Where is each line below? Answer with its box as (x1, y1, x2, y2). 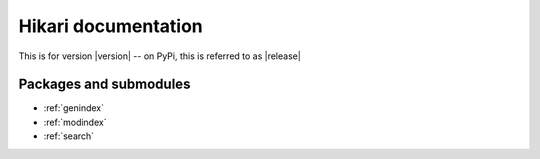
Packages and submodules (18, 76, 191, 93)
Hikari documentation (18, 15, 204, 37)
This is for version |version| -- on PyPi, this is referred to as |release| (18, 50, 302, 62)
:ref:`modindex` (43, 116, 107, 128)
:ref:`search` (43, 130, 95, 142)
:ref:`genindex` (43, 102, 105, 114)
